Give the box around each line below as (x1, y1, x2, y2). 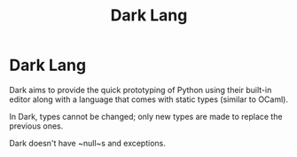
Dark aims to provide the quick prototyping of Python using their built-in (9, 84, 272, 95)
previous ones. (9, 121, 64, 131)
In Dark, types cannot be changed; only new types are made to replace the (9, 111, 283, 122)
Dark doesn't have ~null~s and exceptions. (9, 137, 167, 148)
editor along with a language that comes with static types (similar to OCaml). (9, 94, 288, 105)
